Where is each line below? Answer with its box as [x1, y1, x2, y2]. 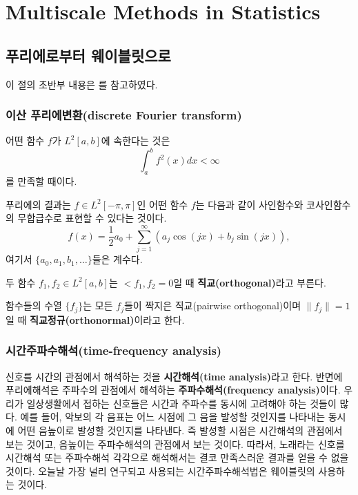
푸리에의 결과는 [6, 197, 71, 211]
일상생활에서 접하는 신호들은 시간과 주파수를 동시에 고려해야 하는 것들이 [26, 396, 337, 410]
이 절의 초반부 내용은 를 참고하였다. [6, 77, 158, 91]
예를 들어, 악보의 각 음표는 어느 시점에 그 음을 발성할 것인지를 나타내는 [20, 409, 326, 424]
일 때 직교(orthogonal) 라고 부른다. [173, 275, 326, 289]
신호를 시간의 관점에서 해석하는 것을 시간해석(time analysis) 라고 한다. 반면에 [6, 369, 343, 383]
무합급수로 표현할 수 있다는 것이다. [17, 211, 167, 225]
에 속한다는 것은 [101, 133, 170, 148]
